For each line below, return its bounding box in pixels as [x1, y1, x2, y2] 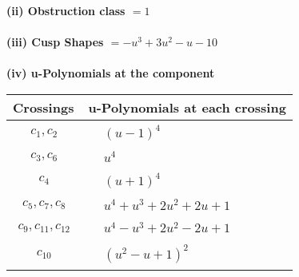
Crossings [13, 97, 74, 117]
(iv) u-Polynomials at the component [6, 65, 215, 81]
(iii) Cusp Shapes [6, 34, 104, 50]
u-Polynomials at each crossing [88, 97, 286, 117]
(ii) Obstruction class [6, 2, 126, 18]
